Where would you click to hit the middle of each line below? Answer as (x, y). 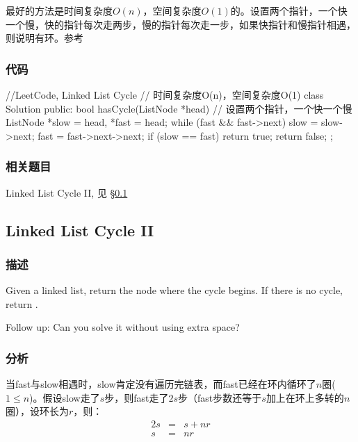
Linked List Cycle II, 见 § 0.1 (67, 192)
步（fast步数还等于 (220, 397)
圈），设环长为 (37, 411)
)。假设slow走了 (65, 397)
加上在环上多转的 (305, 397)
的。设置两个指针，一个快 (289, 10)
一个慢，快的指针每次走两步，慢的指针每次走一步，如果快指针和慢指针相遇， (181, 24)
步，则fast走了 (137, 397)
